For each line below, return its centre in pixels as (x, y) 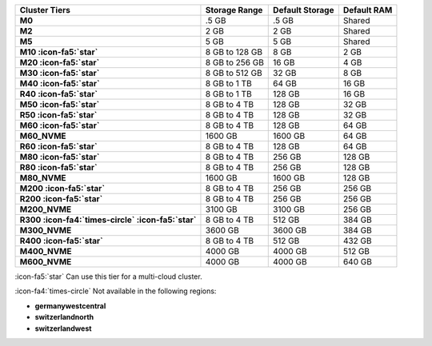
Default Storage (304, 10)
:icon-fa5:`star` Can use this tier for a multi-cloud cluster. (109, 276)
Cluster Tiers (45, 10)
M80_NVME (43, 178)
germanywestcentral (70, 306)
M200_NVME (46, 209)
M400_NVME (46, 251)
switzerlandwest (63, 328)
